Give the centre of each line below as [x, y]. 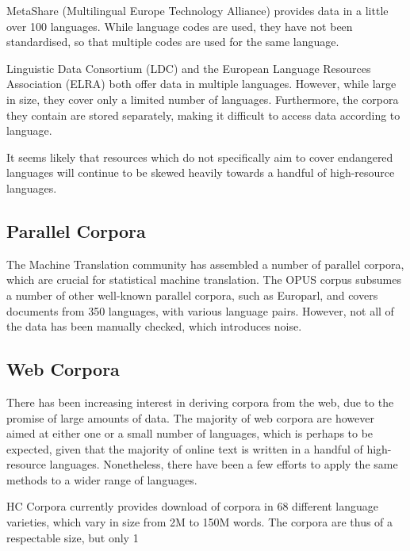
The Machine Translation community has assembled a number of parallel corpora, [205, 264]
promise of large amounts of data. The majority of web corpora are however [190, 417]
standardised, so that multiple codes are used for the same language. [173, 42]
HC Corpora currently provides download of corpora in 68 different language [193, 506]
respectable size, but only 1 [73, 537]
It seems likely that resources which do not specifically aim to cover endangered [200, 157]
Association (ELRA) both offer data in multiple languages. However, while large [201, 84]
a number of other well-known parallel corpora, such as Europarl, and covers [192, 295]
